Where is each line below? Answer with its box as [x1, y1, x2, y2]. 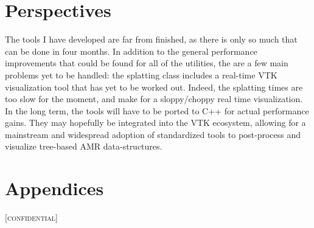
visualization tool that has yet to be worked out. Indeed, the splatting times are [5, 80, 303, 93]
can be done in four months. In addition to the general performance [5, 44, 257, 57]
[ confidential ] [5, 211, 58, 224]
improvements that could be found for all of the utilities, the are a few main [5, 57, 288, 69]
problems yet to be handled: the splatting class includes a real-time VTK [5, 68, 277, 81]
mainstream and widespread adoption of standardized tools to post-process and [5, 128, 301, 140]
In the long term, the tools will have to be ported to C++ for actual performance [5, 104, 309, 117]
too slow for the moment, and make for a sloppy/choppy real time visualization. [5, 92, 303, 105]
